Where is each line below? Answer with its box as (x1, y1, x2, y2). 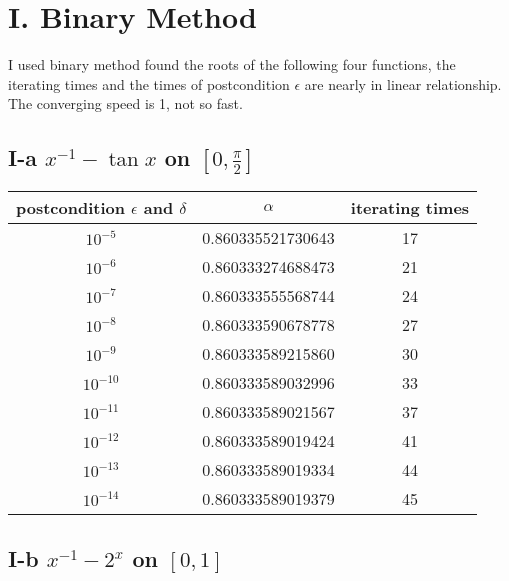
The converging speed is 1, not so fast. (8, 93, 243, 114)
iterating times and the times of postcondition (8, 73, 290, 94)
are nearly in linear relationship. (304, 73, 502, 94)
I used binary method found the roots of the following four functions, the (8, 54, 456, 75)
